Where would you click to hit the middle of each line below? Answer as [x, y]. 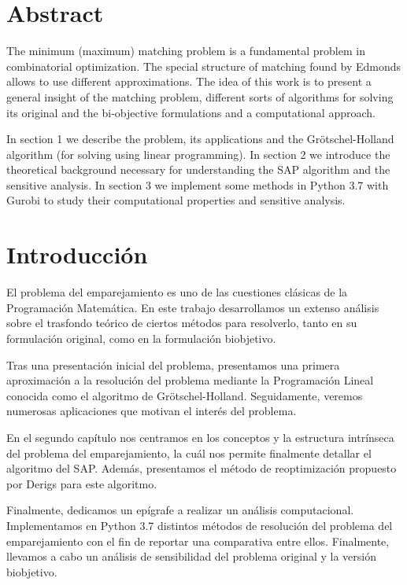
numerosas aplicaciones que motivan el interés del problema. [152, 411]
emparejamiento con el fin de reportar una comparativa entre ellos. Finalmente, [198, 541]
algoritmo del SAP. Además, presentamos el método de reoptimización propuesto [202, 468]
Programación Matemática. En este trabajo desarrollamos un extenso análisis [193, 307]
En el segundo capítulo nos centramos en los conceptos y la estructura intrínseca [200, 437]
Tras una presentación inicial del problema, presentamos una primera [173, 364]
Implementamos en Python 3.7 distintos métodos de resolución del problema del [200, 525]
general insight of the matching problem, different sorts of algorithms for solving [200, 96]
